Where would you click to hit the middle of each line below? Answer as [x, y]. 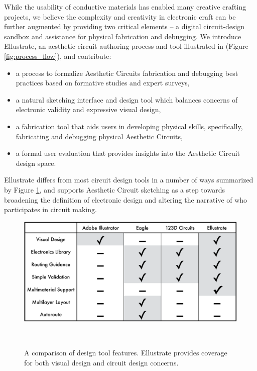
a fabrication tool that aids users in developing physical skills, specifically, [129, 126]
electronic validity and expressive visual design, [88, 109]
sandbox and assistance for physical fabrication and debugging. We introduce [123, 36]
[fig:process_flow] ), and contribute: [58, 56]
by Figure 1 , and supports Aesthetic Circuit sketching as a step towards [114, 189]
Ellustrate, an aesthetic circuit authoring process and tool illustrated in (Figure [126, 46]
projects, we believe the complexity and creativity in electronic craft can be [120, 16]
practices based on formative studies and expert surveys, [103, 83]
